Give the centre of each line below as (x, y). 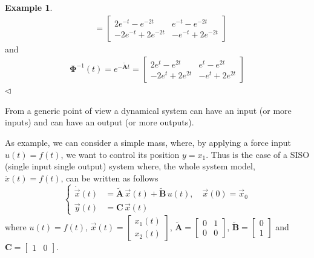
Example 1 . (29, 7)
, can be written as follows (110, 178)
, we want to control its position (120, 154)
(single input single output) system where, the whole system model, (130, 166)
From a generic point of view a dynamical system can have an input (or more (148, 110)
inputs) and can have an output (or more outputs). (100, 122)
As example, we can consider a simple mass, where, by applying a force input (148, 143)
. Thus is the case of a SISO (258, 154)
